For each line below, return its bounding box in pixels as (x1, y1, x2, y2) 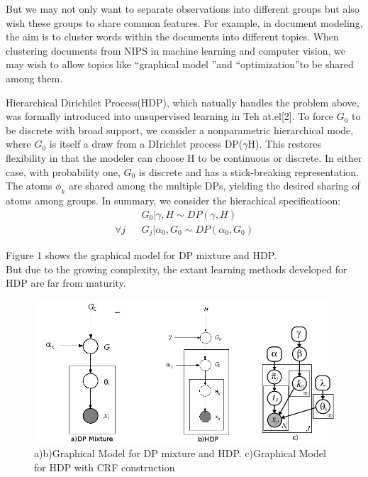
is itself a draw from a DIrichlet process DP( (49, 136, 243, 151)
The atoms (6, 178, 52, 193)
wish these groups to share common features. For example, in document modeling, (6, 15, 363, 30)
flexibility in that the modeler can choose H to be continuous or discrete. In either (6, 150, 362, 165)
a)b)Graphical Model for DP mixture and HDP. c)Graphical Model (34, 446, 326, 461)
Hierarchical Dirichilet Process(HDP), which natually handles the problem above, (6, 94, 359, 109)
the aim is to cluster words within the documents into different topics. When (6, 29, 339, 44)
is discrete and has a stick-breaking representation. (138, 164, 359, 179)
